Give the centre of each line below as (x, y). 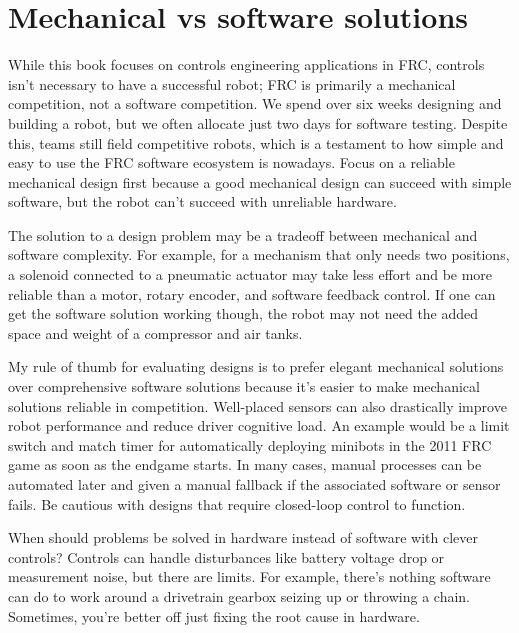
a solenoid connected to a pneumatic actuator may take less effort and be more (250, 274)
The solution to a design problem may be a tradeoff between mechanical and (243, 234)
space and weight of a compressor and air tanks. (155, 332)
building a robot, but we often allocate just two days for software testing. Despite (258, 122)
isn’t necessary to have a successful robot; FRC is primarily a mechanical (232, 83)
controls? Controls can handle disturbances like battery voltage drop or (226, 556)
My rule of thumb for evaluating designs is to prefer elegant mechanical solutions (256, 366)
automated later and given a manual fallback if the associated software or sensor (254, 484)
